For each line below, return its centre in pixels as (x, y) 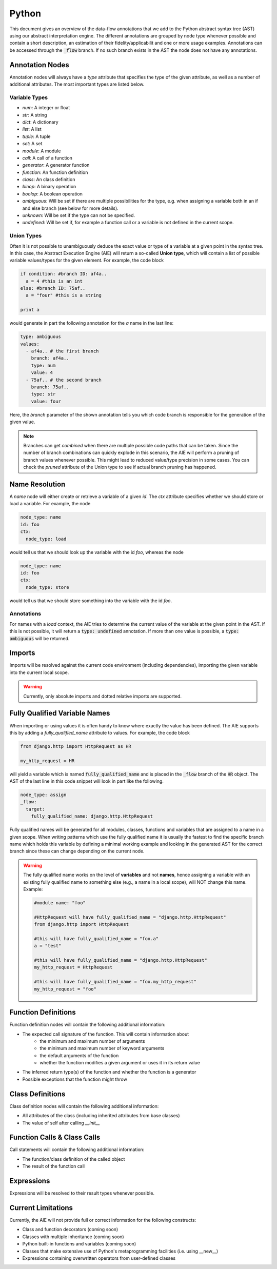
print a (30, 310)
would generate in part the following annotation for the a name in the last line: (92, 323)
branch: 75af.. (50, 387)
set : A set (32, 144)
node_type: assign (43, 795)
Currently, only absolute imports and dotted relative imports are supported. (103, 696)
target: (35, 809)
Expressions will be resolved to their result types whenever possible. (82, 1193)
